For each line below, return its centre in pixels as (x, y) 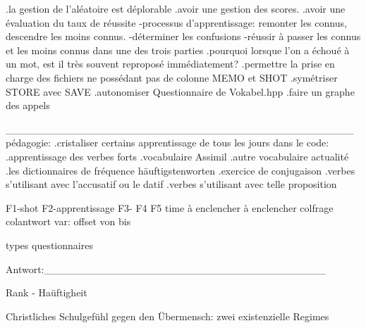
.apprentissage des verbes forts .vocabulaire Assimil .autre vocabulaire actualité (177, 156)
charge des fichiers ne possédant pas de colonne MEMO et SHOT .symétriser (172, 77)
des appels (28, 105)
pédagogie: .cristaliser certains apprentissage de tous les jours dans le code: (167, 143)
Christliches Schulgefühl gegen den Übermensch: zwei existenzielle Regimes (167, 316)
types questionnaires (49, 245)
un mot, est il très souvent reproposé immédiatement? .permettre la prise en (170, 64)
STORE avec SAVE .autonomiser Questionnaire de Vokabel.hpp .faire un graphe (180, 91)
